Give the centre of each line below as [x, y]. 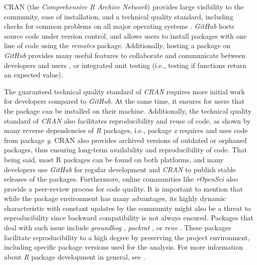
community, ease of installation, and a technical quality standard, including [119, 16]
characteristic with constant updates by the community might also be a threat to [128, 208]
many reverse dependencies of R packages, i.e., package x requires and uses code [126, 130]
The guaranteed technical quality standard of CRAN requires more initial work [125, 91]
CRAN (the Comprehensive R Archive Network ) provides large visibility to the [124, 6]
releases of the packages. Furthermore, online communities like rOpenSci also [121, 179]
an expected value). [34, 75]
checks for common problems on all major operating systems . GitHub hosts [119, 26]
